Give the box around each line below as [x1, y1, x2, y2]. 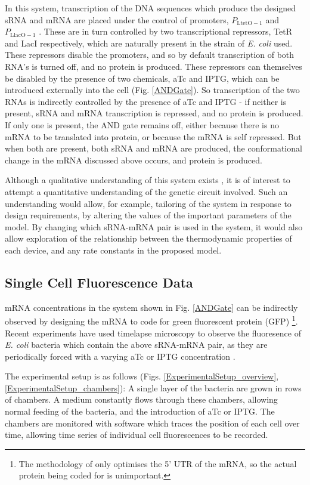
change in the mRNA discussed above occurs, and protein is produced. [5, 153, 262, 166]
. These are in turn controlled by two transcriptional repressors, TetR [39, 25, 292, 38]
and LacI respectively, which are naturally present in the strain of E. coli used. [5, 36, 293, 49]
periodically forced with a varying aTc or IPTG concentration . [5, 350, 235, 362]
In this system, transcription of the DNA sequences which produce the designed [5, 2, 296, 14]
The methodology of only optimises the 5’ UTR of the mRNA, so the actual [18, 457, 297, 469]
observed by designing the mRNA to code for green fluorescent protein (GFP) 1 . [5, 313, 298, 327]
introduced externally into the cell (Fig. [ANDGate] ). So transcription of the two [5, 84, 300, 96]
